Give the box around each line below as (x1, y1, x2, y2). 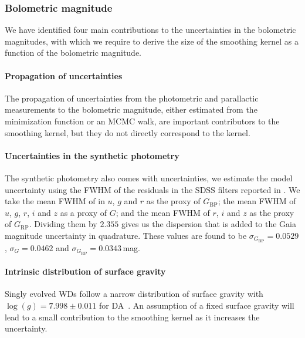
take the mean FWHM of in (5, 195, 105, 207)
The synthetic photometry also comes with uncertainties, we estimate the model (5, 171, 293, 184)
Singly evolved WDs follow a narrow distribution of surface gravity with (5, 288, 263, 300)
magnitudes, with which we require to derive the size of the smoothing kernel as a (5, 35, 299, 47)
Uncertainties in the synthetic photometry (5, 149, 179, 161)
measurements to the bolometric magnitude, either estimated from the (5, 103, 257, 116)
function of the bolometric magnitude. (5, 46, 142, 59)
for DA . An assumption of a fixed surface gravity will (99, 299, 294, 312)
